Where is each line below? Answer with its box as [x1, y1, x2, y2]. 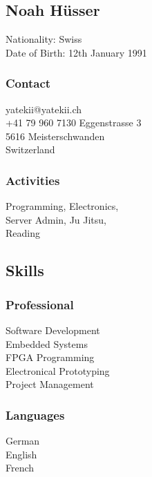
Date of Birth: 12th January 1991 [6, 45, 147, 59]
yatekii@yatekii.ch [6, 101, 82, 116]
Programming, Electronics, [6, 199, 119, 213]
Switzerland [6, 142, 55, 157]
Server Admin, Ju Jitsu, [6, 212, 107, 226]
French [6, 460, 35, 475]
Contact [6, 75, 51, 92]
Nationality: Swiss [6, 32, 82, 46]
